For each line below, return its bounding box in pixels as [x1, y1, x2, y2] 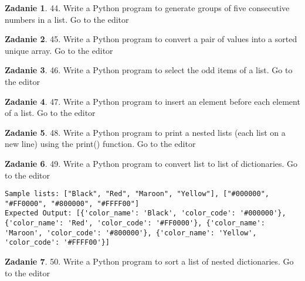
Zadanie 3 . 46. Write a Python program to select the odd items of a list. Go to [5, 64, 293, 76]
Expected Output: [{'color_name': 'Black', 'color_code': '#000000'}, [5, 209, 286, 218]
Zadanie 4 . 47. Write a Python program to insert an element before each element [5, 95, 300, 107]
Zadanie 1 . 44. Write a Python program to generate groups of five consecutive [5, 2, 290, 13]
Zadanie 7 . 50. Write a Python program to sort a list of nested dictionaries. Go [5, 255, 294, 268]
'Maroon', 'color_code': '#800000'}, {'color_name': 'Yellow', [5, 228, 257, 237]
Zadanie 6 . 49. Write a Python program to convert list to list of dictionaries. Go [5, 157, 298, 169]
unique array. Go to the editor [5, 44, 113, 56]
